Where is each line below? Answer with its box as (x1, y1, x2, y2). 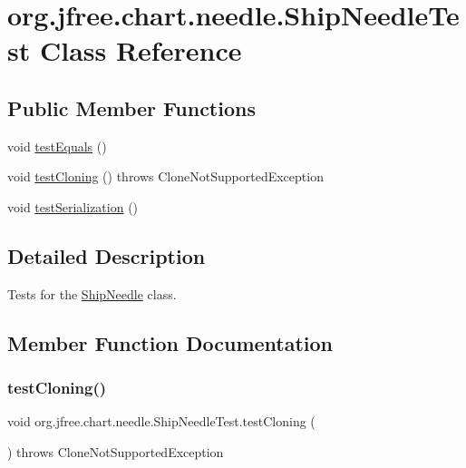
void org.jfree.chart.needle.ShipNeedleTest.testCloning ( (7, 412, 316, 431)
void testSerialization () (7, 197, 139, 216)
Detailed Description (7, 241, 206, 269)
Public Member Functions (7, 93, 256, 122)
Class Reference (39, 32, 242, 69)
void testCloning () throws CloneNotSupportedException (7, 167, 324, 186)
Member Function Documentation (7, 328, 334, 356)
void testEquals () (7, 136, 107, 155)
